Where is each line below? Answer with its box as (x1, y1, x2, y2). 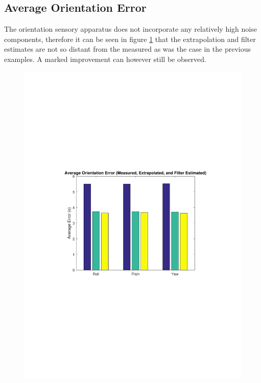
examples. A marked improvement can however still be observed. (4, 53, 206, 64)
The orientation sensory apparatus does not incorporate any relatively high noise (4, 24, 257, 34)
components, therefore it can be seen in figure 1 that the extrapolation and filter (4, 33, 256, 44)
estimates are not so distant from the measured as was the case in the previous (4, 44, 251, 54)
